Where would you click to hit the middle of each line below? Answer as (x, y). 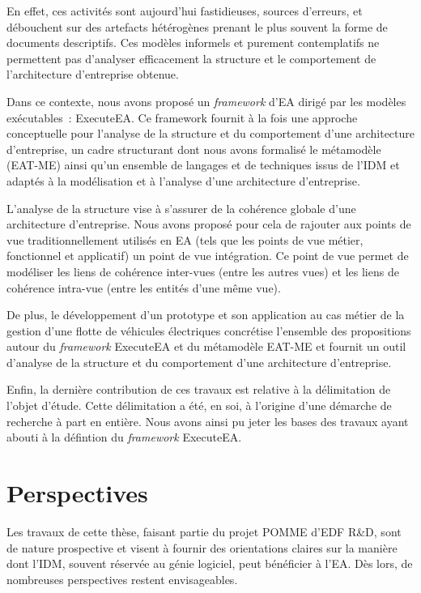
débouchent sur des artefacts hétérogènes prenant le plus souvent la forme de (197, 26)
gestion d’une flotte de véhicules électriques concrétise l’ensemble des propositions (209, 330)
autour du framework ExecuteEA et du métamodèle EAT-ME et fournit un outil (206, 346)
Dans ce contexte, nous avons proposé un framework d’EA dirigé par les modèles (206, 101)
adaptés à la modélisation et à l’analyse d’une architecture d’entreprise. (183, 180)
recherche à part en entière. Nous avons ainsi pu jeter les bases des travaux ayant (208, 421)
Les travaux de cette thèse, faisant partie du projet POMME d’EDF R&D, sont (204, 531)
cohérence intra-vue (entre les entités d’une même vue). (144, 287)
